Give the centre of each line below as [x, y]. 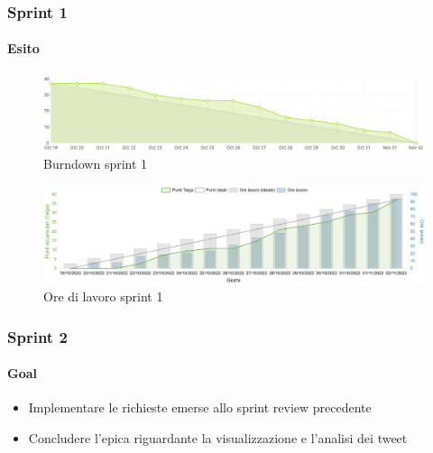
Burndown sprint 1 [96, 164]
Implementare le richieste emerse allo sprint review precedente [200, 407]
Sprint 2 [37, 336]
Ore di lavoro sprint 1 [103, 296]
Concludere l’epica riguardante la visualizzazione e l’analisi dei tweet [218, 438]
